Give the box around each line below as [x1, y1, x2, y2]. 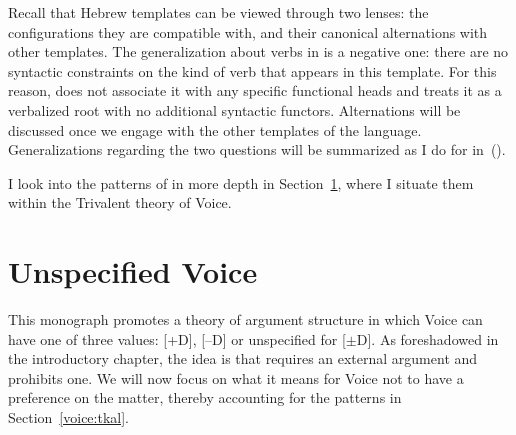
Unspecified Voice [8, 251, 258, 292]
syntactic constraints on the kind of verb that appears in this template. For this [8, 60, 497, 81]
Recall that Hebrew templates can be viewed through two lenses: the [8, 2, 429, 22]
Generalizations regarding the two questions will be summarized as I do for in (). [8, 139, 506, 160]
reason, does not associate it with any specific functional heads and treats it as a [8, 80, 502, 101]
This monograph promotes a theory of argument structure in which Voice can [8, 309, 483, 330]
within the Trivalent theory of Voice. [8, 192, 232, 213]
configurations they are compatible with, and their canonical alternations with [8, 21, 488, 42]
